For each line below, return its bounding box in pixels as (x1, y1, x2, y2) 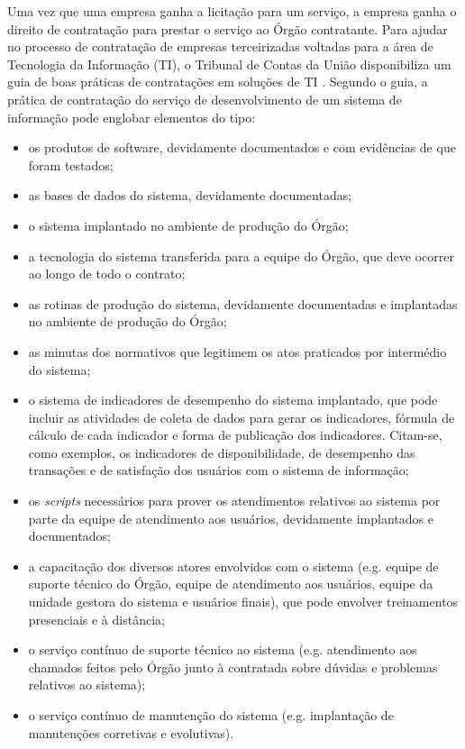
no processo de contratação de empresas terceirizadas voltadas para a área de (7, 37, 433, 56)
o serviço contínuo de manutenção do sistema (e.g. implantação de (28, 706, 394, 724)
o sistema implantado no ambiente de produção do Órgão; (28, 215, 349, 234)
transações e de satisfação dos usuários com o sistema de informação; (28, 461, 409, 480)
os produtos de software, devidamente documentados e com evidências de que (28, 138, 456, 157)
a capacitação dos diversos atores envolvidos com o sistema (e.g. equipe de (28, 556, 439, 575)
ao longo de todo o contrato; (28, 264, 186, 283)
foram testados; (28, 155, 114, 174)
